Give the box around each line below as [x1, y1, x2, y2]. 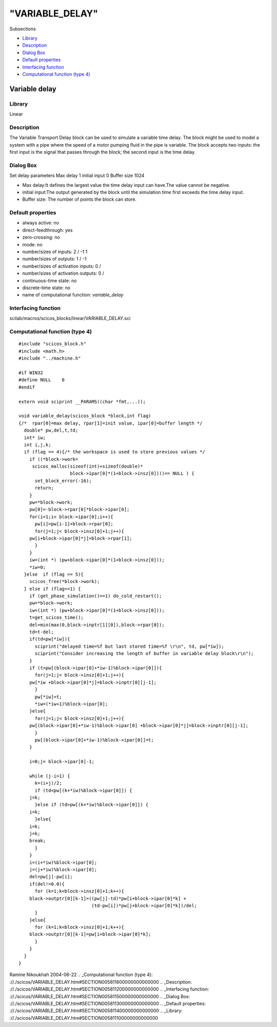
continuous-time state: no [22, 277, 77, 284]
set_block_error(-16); [34, 477, 92, 484]
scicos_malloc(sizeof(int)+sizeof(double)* [32, 464, 143, 469]
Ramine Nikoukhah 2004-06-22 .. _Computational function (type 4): [9, 971, 153, 978]
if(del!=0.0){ [29, 881, 65, 887]
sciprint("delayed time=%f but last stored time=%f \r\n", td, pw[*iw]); [34, 643, 224, 649]
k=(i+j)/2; [34, 780, 62, 786]
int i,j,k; [24, 441, 51, 448]
